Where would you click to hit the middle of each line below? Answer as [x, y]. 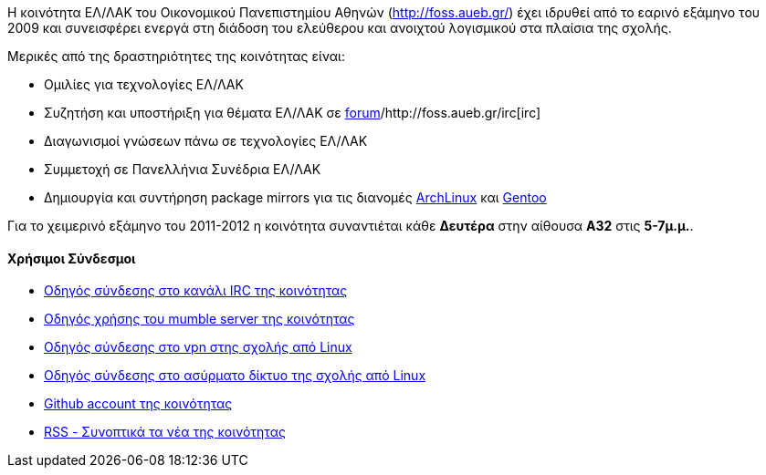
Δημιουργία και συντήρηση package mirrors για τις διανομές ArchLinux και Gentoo [295, 197]
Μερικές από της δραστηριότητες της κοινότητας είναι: [176, 56]
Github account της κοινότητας [138, 404]
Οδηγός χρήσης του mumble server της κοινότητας [199, 319]
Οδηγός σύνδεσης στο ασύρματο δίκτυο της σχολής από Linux [235, 376]
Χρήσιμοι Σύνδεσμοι [72, 258]
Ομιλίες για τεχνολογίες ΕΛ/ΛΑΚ [144, 84]
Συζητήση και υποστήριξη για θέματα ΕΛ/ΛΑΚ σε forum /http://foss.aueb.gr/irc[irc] [293, 113]
